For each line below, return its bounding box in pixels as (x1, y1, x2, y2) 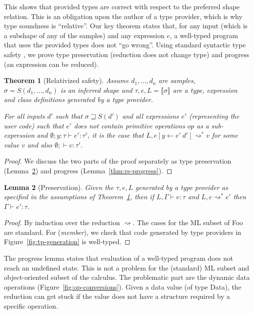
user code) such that (4, 120, 64, 130)
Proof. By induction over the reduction (4, 217, 120, 228)
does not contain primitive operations (74, 120, 185, 130)
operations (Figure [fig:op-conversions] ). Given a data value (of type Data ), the (4, 281, 241, 292)
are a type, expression (172, 84, 237, 95)
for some (212, 130, 238, 140)
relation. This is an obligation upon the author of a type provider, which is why (4, 11, 243, 21)
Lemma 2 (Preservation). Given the (4, 182, 114, 192)
